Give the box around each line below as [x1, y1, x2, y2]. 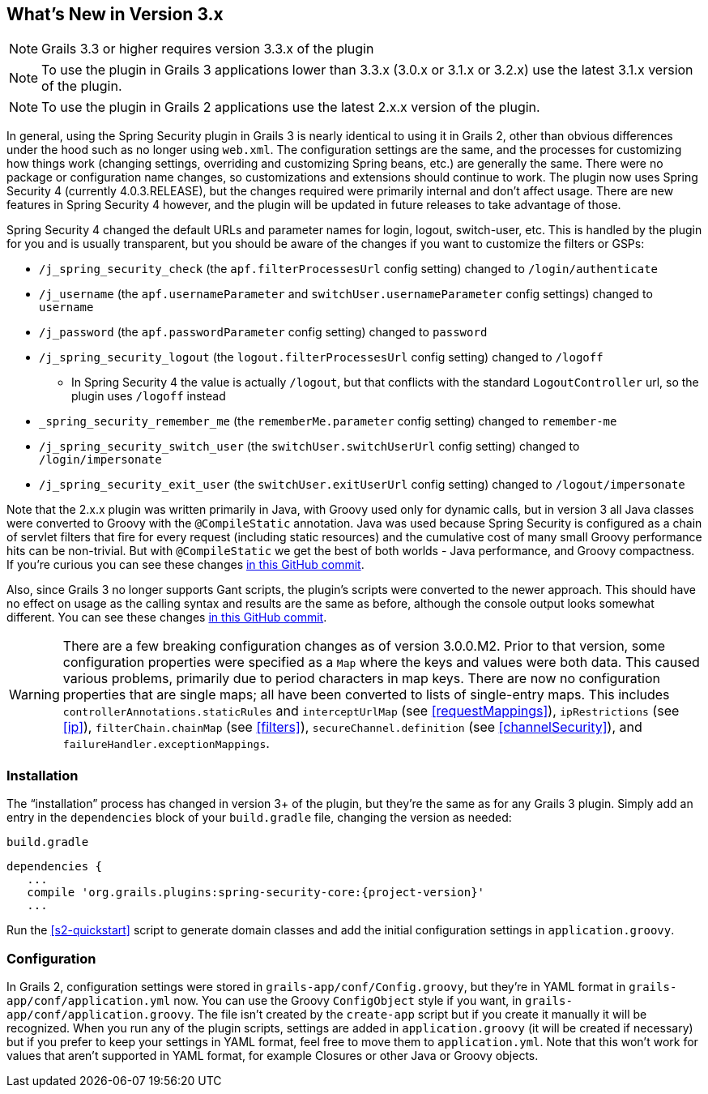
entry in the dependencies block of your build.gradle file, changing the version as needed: [6, 810, 512, 825]
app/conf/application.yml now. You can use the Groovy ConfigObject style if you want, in [6, 993, 522, 1007]
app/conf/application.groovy [6, 1007, 191, 1021]
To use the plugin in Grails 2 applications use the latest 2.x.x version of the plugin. [41, 99, 540, 116]
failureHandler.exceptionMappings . [62, 735, 270, 752]
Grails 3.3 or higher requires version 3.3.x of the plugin [41, 41, 374, 58]
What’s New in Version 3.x [6, 4, 224, 24]
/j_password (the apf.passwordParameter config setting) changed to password [39, 325, 488, 340]
